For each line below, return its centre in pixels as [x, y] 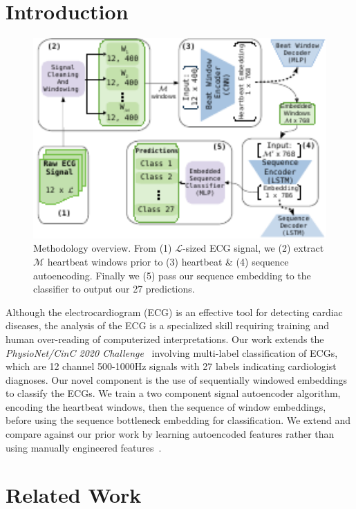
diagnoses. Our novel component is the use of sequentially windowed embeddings [176, 379]
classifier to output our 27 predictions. [114, 289]
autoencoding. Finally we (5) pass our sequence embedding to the [172, 275]
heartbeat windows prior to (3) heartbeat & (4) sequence [168, 261]
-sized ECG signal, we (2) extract [253, 248]
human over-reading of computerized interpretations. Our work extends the [165, 339]
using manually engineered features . [84, 447]
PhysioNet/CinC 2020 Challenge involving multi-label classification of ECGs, [172, 352]
